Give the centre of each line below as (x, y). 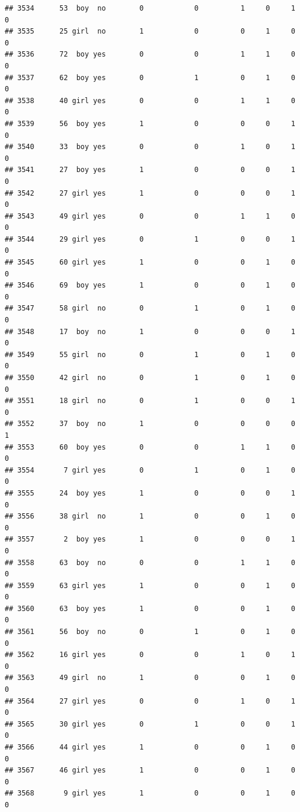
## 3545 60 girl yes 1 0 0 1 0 (150, 263)
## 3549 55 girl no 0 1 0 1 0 (150, 354)
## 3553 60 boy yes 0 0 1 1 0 (150, 447)
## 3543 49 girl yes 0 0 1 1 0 (150, 216)
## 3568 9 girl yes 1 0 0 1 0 (150, 793)
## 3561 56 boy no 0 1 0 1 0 (150, 632)
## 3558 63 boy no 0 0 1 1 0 (150, 562)
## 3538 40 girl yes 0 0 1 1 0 (150, 100)
